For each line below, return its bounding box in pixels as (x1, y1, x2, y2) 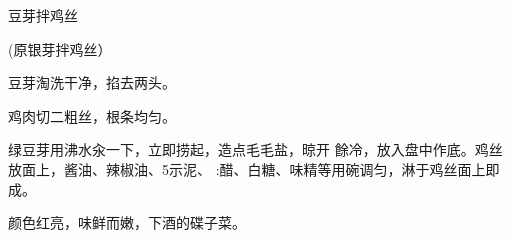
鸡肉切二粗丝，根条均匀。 (8, 105, 176, 126)
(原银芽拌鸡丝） (8, 38, 112, 59)
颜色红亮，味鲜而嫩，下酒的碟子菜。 (8, 212, 246, 233)
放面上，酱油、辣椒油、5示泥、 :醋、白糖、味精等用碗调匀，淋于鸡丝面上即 (8, 158, 500, 179)
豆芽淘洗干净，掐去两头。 (8, 72, 176, 93)
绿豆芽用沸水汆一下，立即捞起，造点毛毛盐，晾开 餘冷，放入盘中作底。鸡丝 (8, 139, 503, 160)
